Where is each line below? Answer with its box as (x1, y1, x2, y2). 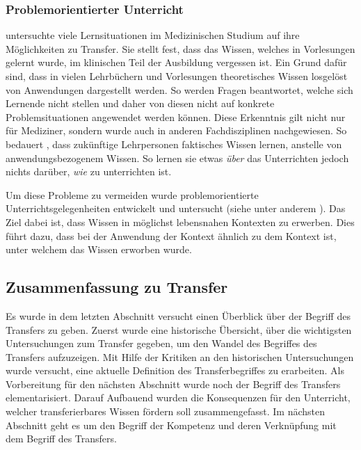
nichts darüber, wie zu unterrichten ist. (6, 164, 172, 179)
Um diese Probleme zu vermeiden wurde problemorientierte (6, 187, 259, 202)
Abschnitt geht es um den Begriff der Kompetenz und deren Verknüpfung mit (6, 417, 337, 432)
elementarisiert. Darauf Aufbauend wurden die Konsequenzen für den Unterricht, (6, 390, 351, 405)
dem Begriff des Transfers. (6, 431, 117, 446)
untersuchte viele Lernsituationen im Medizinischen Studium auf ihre (6, 28, 300, 42)
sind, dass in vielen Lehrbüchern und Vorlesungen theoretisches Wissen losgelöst (6, 69, 348, 83)
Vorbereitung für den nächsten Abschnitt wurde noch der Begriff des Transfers (6, 376, 341, 391)
